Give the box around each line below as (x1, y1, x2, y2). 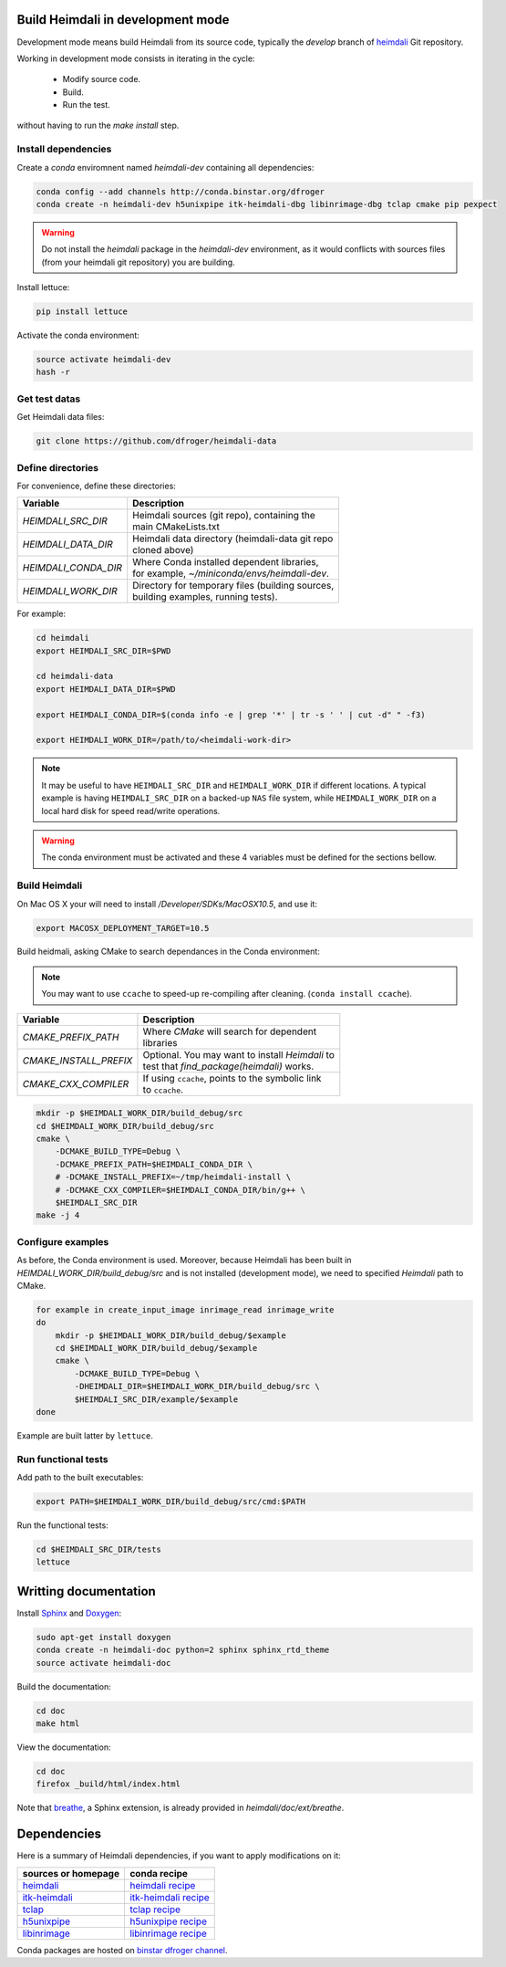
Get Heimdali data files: (16, 412, 105, 423)
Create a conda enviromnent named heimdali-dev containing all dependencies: (16, 162, 315, 173)
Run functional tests (16, 1452, 108, 1465)
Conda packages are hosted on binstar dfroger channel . (16, 1944, 228, 1955)
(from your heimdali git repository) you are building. (41, 256, 236, 267)
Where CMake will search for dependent (142, 1025, 317, 1038)
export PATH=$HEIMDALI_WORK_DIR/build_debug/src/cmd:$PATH (36, 1497, 305, 1507)
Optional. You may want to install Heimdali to (142, 1048, 335, 1061)
